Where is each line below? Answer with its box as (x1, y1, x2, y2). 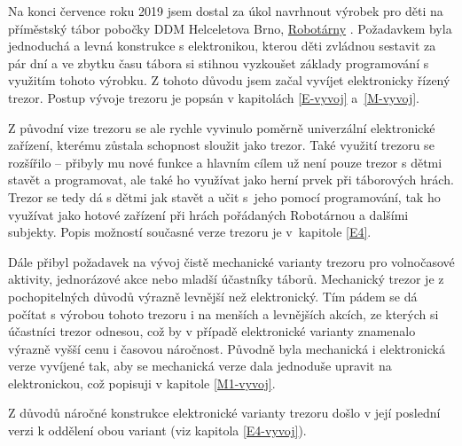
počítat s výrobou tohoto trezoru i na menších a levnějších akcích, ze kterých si (8, 304, 439, 323)
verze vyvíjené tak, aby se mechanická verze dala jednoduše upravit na (8, 356, 392, 375)
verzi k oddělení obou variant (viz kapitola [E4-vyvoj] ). (8, 421, 307, 440)
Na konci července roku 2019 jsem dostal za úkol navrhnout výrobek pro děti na (8, 2, 443, 20)
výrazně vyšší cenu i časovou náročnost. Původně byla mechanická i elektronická (8, 339, 445, 357)
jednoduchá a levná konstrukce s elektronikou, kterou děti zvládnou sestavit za (8, 36, 436, 55)
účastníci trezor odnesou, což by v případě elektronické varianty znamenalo (8, 322, 416, 340)
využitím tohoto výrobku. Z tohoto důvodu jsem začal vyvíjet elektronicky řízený (8, 71, 450, 90)
